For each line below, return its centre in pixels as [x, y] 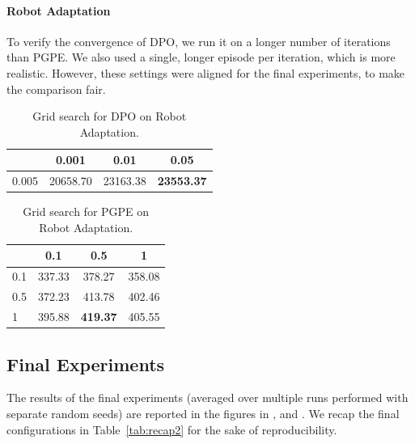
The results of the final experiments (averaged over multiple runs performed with [207, 397]
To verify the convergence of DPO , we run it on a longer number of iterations [199, 41]
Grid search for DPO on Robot [110, 116]
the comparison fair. [56, 89]
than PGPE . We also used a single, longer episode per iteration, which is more [201, 57]
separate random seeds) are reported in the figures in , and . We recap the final [203, 413]
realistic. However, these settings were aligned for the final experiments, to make [206, 72]
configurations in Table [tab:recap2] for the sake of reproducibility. [172, 429]
